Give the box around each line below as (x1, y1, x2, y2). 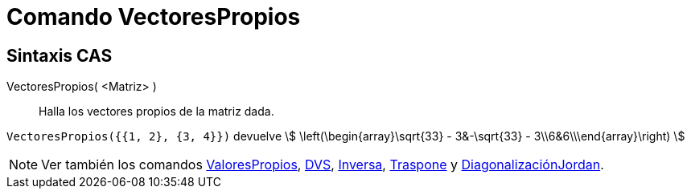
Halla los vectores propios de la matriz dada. (39, 104, 274, 119)
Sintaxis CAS (6, 45, 113, 66)
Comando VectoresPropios (6, 3, 301, 30)
